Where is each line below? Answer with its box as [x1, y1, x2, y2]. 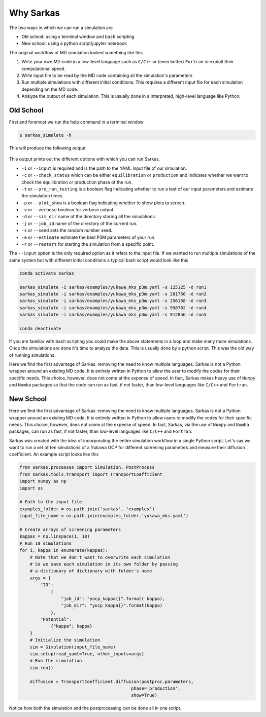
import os [19, 485, 43, 491]
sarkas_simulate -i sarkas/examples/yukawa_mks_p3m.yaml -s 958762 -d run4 [19, 305, 207, 310]
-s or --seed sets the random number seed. [21, 227, 113, 233]
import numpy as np [19, 479, 66, 484]
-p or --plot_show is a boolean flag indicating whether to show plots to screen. [21, 200, 186, 206]
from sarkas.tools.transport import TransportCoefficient [19, 471, 163, 477]
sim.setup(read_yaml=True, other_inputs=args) [30, 651, 145, 657]
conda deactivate [19, 326, 62, 331]
